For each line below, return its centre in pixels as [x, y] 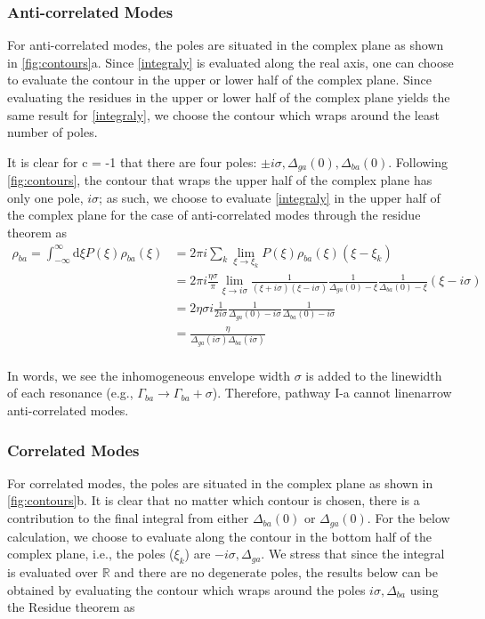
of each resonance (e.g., [70, 393]
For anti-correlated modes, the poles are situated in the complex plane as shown [226, 45]
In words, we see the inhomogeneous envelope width [149, 375]
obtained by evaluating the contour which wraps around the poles [186, 589]
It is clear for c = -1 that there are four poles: [132, 161]
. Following [418, 161]
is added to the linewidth [374, 375]
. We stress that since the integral [353, 554]
